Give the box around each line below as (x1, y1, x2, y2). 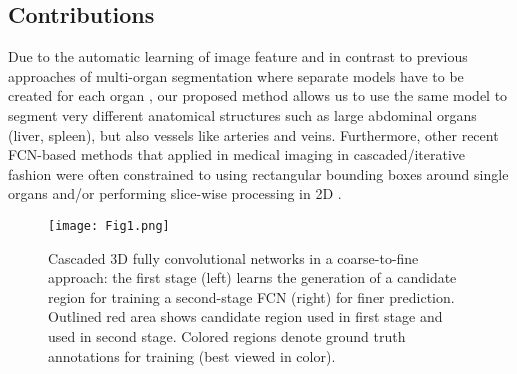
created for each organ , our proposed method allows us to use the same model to (8, 85, 508, 106)
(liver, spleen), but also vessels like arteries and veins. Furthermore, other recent (8, 124, 499, 145)
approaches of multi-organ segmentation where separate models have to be (8, 65, 464, 86)
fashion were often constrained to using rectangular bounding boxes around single (8, 163, 509, 184)
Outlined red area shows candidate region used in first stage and (48, 306, 443, 327)
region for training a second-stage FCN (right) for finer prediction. (48, 286, 455, 307)
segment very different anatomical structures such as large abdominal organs (8, 104, 477, 125)
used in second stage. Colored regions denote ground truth (48, 325, 406, 346)
